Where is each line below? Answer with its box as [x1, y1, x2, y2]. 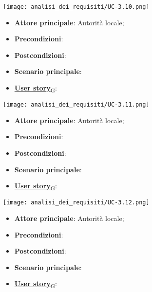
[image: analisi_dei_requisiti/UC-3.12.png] [3, 199, 150, 206]
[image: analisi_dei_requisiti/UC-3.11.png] [3, 101, 150, 109]
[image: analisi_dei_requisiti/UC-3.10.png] [3, 3, 150, 10]
